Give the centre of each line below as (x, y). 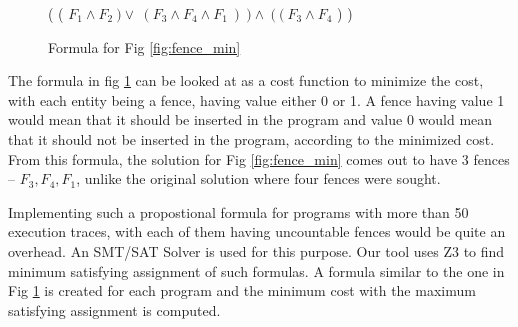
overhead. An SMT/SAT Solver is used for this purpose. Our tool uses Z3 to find (256, 250)
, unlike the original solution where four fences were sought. (258, 178)
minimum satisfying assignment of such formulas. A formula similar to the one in (256, 270)
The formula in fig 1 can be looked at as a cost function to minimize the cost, (246, 80)
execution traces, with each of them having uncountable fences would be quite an (257, 231)
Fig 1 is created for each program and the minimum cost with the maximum (242, 290)
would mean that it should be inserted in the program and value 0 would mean (250, 119)
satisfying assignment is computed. (114, 309)
